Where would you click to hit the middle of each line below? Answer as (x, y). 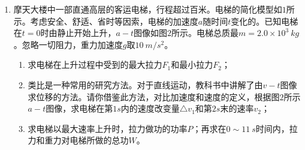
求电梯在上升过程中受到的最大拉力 (95, 64)
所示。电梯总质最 (205, 33)
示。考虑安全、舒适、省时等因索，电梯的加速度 (106, 21)
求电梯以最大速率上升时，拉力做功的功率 (108, 128)
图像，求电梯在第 (79, 108)
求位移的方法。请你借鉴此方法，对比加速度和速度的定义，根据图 (154, 96)
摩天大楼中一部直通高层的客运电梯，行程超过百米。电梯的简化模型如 (148, 9)
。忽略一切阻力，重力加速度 (68, 44)
